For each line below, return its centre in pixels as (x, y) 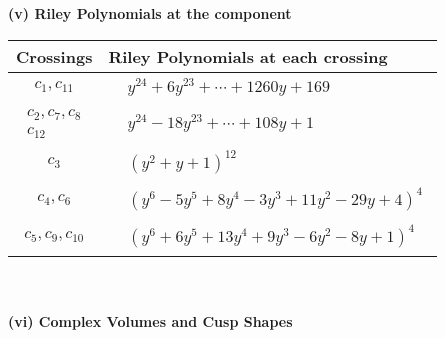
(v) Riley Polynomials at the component (150, 13)
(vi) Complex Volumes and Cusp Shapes (150, 320)
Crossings (54, 56)
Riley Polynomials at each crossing (248, 56)
